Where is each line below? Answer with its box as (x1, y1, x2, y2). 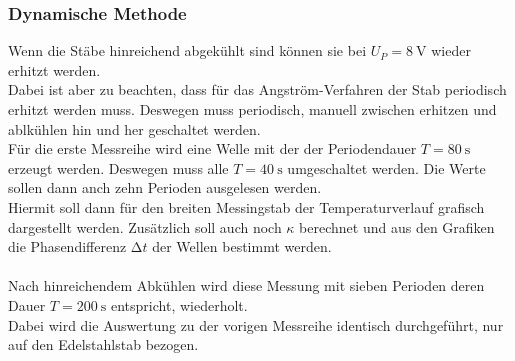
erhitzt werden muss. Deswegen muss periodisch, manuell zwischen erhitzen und (8, 99, 497, 119)
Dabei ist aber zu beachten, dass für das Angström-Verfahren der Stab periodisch (8, 79, 507, 100)
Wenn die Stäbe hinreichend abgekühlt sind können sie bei (8, 40, 367, 61)
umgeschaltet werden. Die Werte (287, 157, 486, 178)
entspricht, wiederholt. (110, 294, 248, 315)
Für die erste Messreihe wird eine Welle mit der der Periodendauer (8, 138, 417, 159)
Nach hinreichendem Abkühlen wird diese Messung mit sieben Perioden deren (8, 275, 485, 296)
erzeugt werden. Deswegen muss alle (8, 157, 229, 178)
